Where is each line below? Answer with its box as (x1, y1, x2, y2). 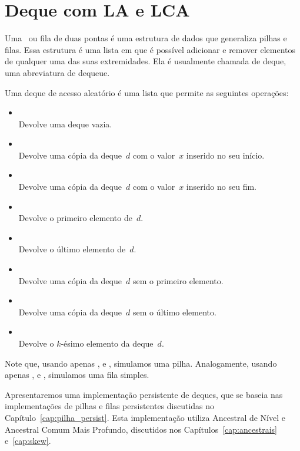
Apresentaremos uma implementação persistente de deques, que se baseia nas (5, 388, 283, 400)
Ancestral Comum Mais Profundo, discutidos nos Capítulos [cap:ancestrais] (5, 423, 277, 435)
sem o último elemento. (132, 305, 216, 318)
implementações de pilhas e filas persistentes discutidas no (5, 400, 215, 412)
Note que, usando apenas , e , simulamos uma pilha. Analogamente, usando (5, 357, 277, 369)
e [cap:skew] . (5, 434, 51, 447)
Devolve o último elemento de (18, 243, 126, 255)
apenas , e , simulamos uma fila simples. (5, 368, 149, 381)
